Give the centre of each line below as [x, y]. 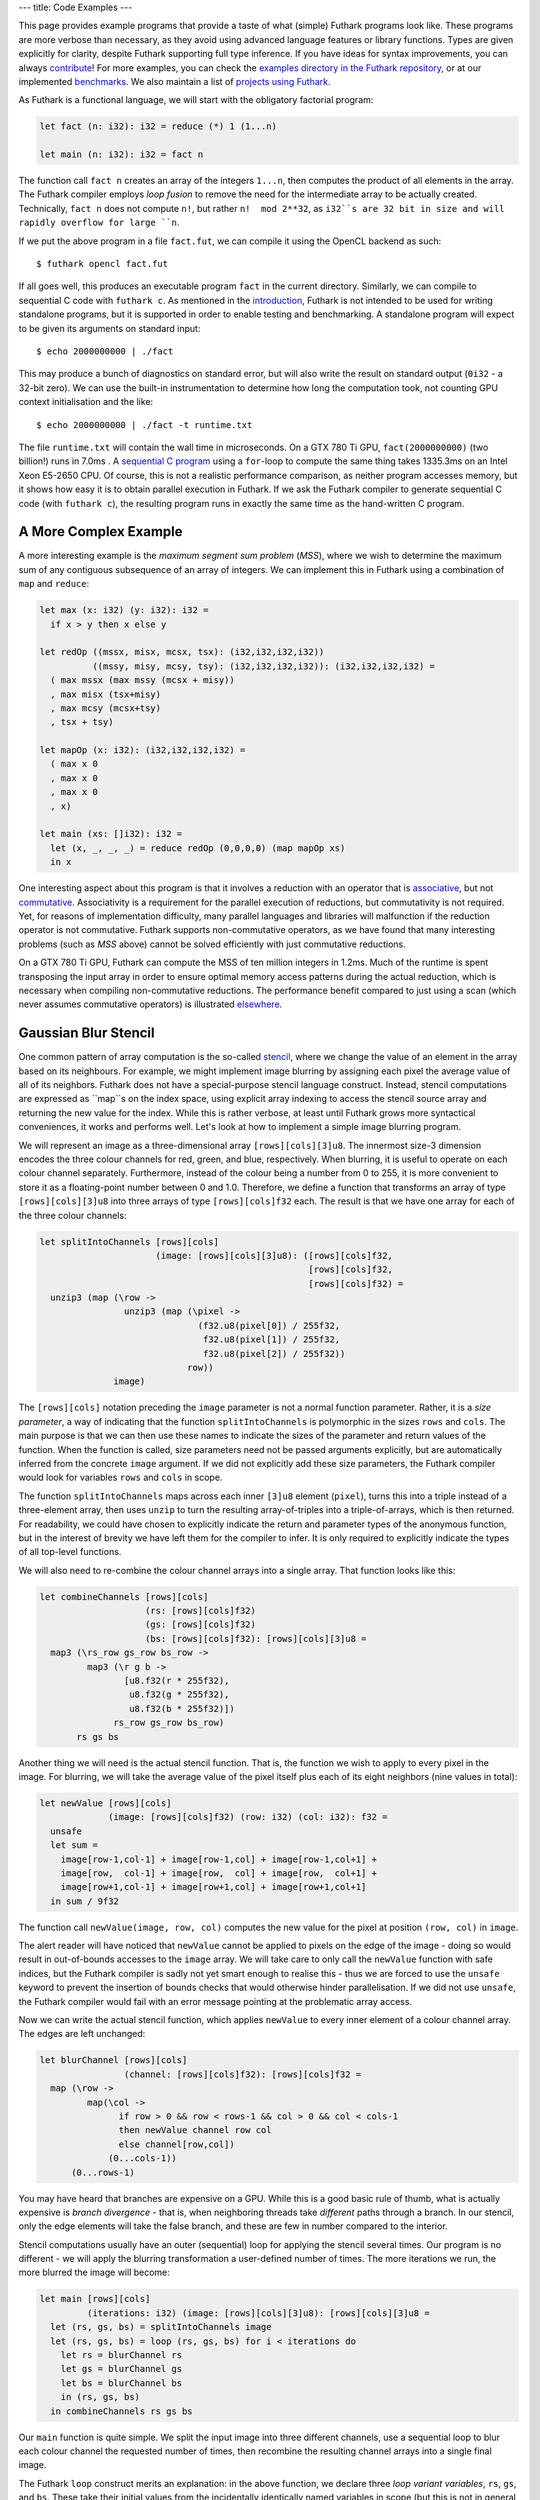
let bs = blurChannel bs [121, 2383]
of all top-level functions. [70, 1552]
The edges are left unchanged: [82, 2034]
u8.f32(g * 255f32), [179, 1694]
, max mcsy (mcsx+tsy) [106, 708]
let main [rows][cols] [95, 2299]
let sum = [74, 1845]
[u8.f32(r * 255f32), [176, 1681]
